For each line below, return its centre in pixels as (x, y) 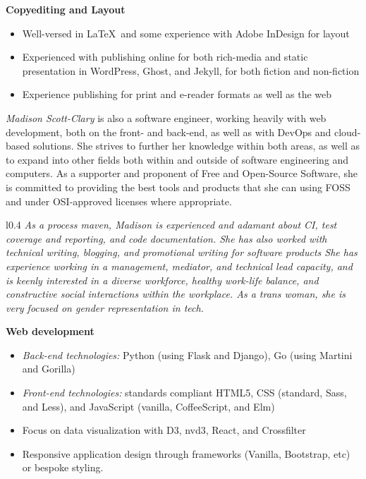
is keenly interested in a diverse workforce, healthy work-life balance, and (162, 280)
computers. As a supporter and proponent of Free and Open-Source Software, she (182, 173)
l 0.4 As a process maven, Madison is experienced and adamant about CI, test (171, 225)
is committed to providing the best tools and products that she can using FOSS (178, 187)
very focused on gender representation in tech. (105, 307)
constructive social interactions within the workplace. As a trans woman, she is (176, 294)
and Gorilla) (49, 369)
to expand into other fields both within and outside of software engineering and (177, 159)
